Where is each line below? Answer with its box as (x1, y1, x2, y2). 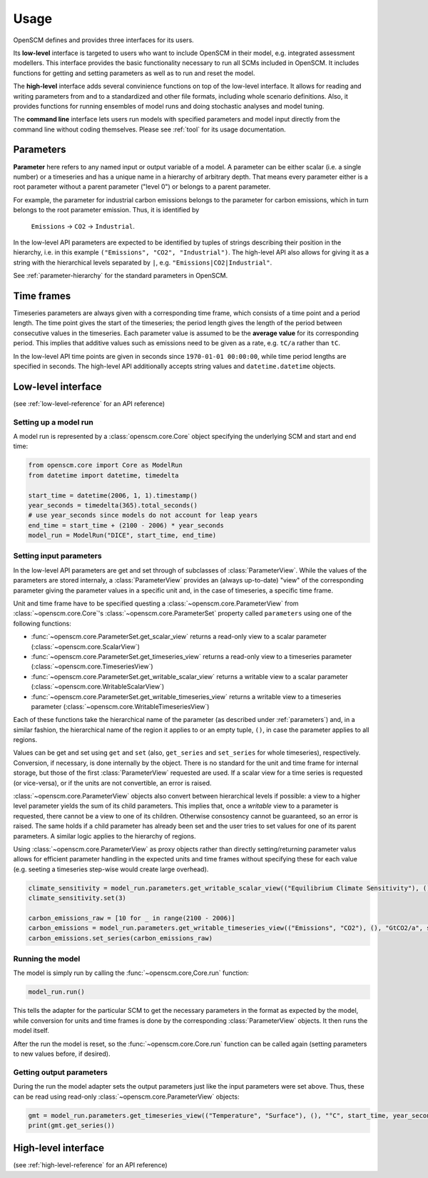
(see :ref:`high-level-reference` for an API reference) (13, 1161, 168, 1169)
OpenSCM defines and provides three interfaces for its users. (13, 36, 194, 44)
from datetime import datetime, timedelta (28, 471, 179, 479)
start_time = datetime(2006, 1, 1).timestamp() (28, 491, 198, 500)
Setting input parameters (13, 551, 103, 561)
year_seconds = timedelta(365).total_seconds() (28, 501, 198, 509)
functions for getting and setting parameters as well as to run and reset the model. (13, 69, 255, 77)
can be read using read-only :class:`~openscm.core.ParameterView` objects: (13, 1092, 240, 1101)
